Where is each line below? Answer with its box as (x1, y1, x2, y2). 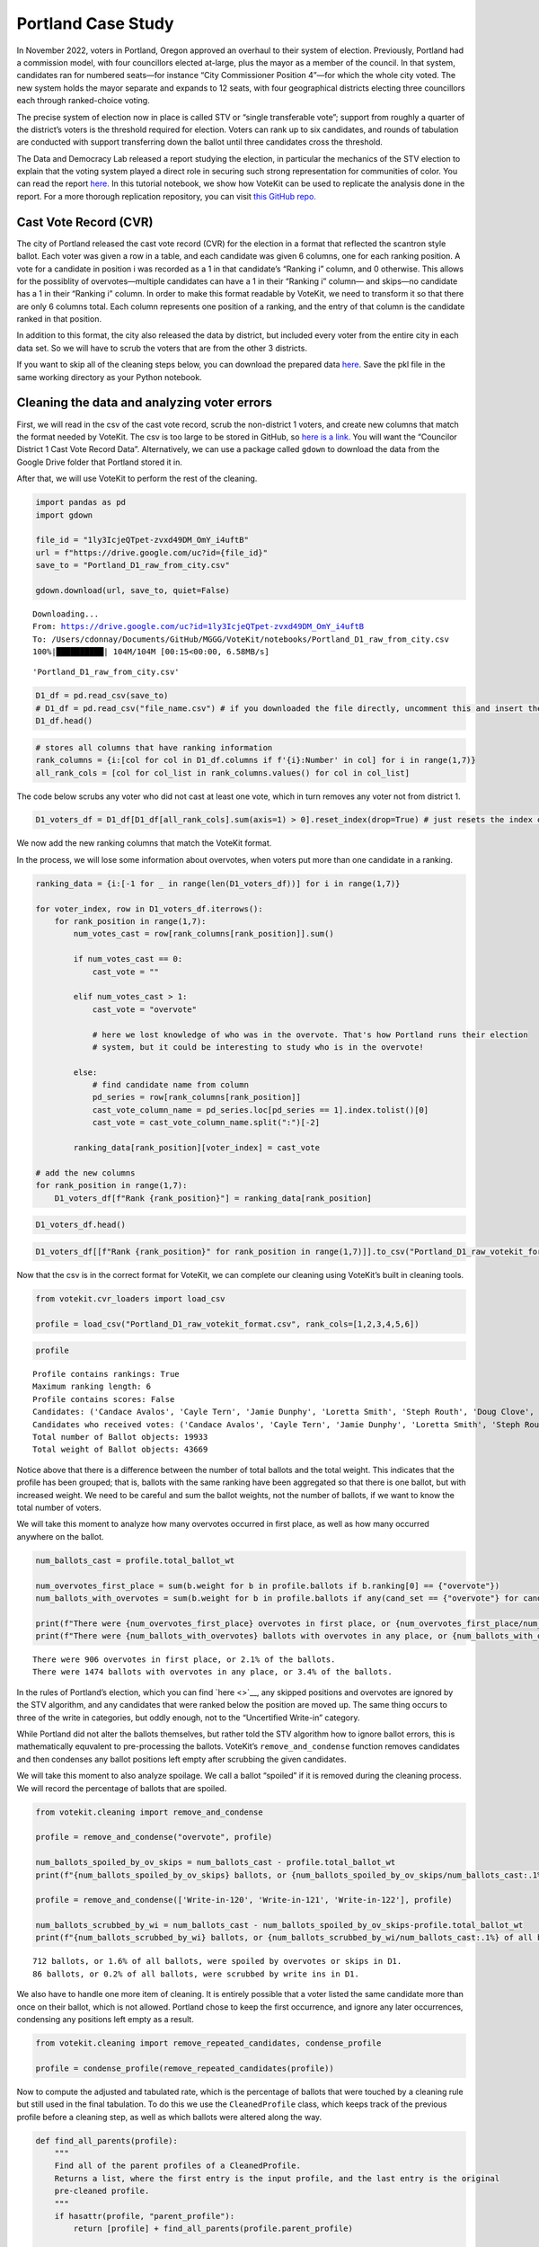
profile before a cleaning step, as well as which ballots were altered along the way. (16, 2111, 323, 2122)
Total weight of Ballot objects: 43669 (32, 1444, 208, 1455)
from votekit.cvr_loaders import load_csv (35, 1293, 225, 1303)
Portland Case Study (16, 13, 174, 33)
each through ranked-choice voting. (16, 95, 150, 106)
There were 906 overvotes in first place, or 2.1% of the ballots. (32, 1655, 336, 1665)
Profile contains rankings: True (32, 1369, 180, 1380)
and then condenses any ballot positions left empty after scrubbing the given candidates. (16, 1754, 347, 1764)
